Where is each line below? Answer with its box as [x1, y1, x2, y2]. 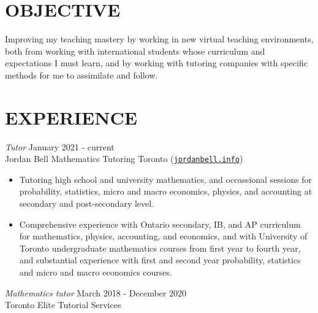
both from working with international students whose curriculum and [5, 44, 265, 57]
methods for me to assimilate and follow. [5, 68, 158, 81]
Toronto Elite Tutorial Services [5, 298, 121, 311]
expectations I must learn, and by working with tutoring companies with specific [5, 56, 308, 69]
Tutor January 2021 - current [5, 140, 115, 153]
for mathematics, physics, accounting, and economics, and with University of [19, 230, 308, 242]
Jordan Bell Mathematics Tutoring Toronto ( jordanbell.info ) [5, 152, 243, 165]
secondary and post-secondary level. [19, 197, 154, 210]
